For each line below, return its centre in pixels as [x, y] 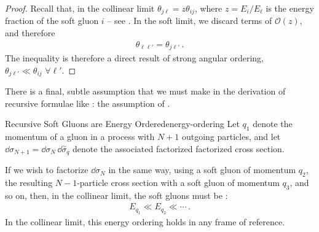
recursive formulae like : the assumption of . [88, 103]
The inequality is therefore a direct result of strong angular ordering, [134, 58]
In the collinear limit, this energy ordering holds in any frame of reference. [145, 221]
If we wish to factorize [47, 170]
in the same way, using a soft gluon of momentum [202, 170]
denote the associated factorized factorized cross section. [179, 148]
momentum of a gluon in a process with [80, 137]
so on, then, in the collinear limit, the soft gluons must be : [116, 195]
